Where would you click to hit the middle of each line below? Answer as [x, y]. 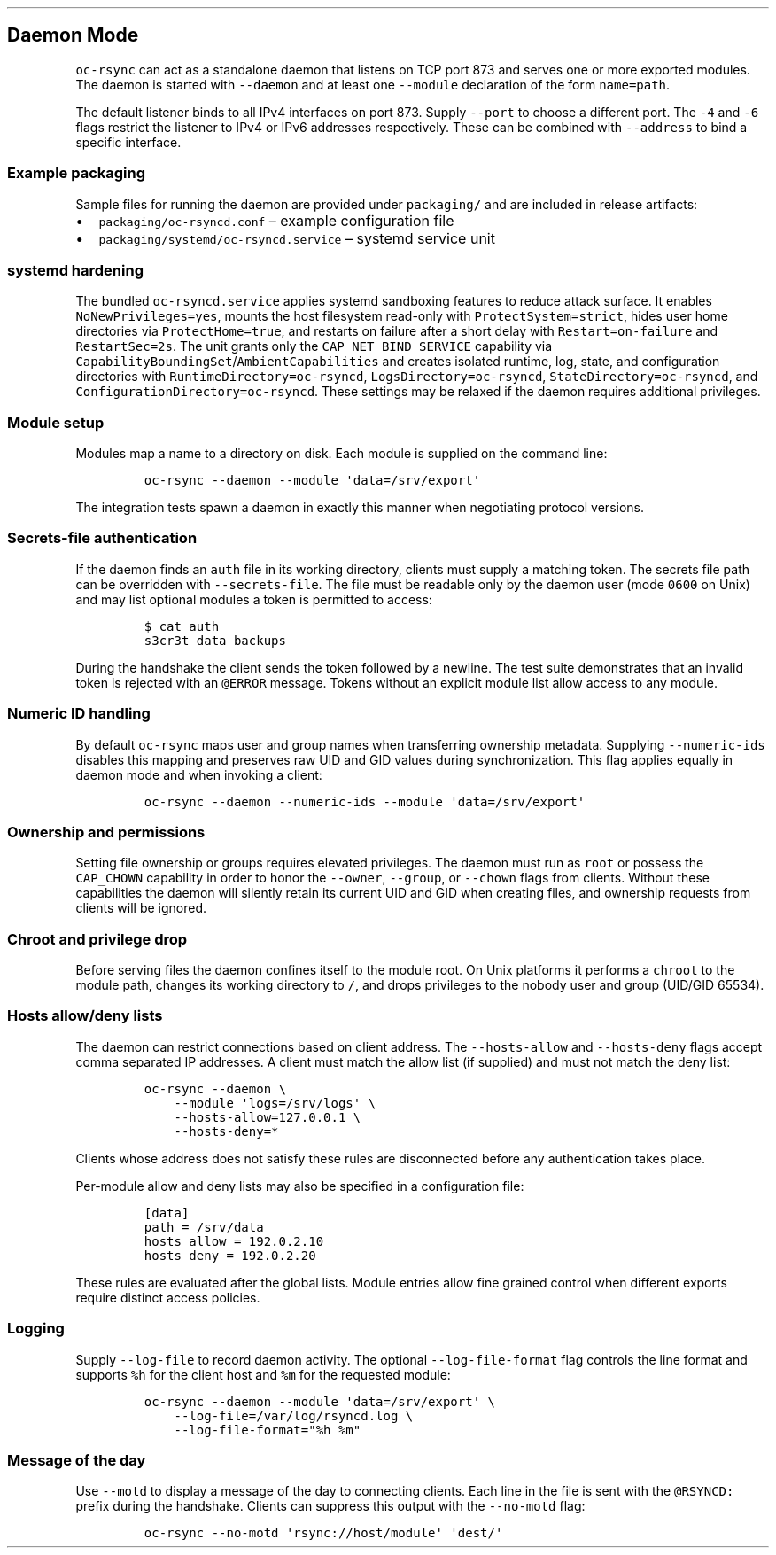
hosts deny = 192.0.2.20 [230, 1255]
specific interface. [128, 142]
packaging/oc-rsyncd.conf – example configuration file [276, 220]
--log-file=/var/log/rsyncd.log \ [294, 1415]
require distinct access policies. [168, 1297]
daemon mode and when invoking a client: [199, 774]
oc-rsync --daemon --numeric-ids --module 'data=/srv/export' [365, 801]
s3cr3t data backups [215, 640]
